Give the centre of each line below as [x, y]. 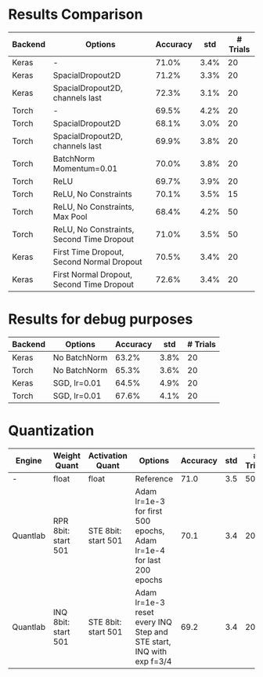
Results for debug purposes [101, 319]
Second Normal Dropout [97, 262]
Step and [151, 631]
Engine [29, 460]
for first [149, 510]
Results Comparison [76, 15]
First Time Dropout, [88, 251]
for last [148, 560]
